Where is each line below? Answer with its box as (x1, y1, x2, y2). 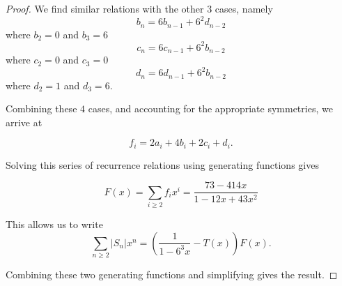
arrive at (6, 114, 42, 129)
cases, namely (215, 1, 273, 15)
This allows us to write (6, 217, 103, 232)
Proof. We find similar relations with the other (6, 1, 204, 15)
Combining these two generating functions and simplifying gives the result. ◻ (6, 267, 338, 282)
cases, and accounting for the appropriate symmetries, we (88, 101, 333, 116)
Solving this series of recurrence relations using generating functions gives (6, 157, 319, 172)
